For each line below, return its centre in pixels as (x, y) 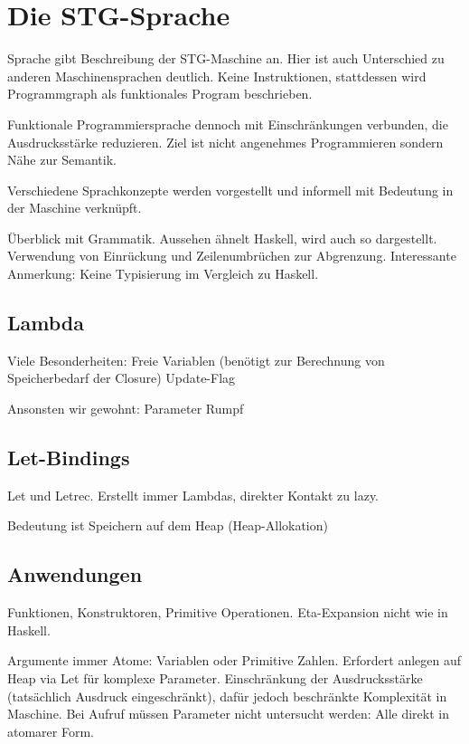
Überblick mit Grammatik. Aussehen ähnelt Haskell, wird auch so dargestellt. (222, 238)
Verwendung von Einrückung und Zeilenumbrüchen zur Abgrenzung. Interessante (232, 256)
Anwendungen (75, 574)
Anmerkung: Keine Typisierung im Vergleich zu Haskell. (163, 274)
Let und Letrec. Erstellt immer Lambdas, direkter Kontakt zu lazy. (193, 495)
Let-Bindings (69, 458)
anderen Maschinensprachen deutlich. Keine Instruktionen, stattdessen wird (217, 76)
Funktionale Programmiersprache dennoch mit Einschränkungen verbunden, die (228, 124)
